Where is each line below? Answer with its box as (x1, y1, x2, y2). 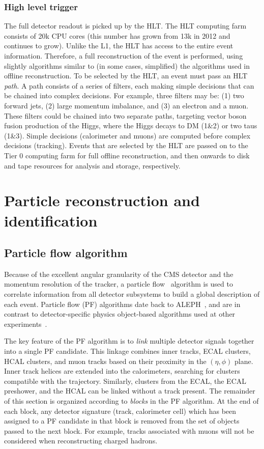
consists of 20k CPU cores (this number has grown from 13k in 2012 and (4, 30, 230, 41)
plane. (234, 355, 253, 366)
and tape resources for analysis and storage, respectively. (4, 160, 181, 171)
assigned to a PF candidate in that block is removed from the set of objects (4, 415, 240, 426)
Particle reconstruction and (4, 190, 200, 211)
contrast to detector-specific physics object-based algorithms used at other (4, 308, 236, 319)
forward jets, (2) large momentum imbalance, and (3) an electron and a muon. (4, 100, 249, 110)
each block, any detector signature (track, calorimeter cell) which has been (4, 405, 237, 416)
